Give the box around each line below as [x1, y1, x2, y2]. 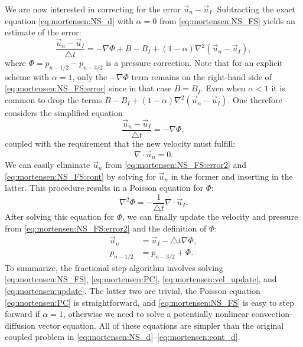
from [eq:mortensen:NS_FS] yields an [159, 14, 295, 27]
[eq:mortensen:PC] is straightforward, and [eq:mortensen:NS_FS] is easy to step [5, 296, 294, 308]
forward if [5, 308, 40, 320]
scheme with [5, 70, 50, 82]
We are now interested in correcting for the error [5, 3, 181, 15]
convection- [251, 308, 292, 320]
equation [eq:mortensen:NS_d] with [5, 14, 133, 27]
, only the [72, 70, 107, 82]
